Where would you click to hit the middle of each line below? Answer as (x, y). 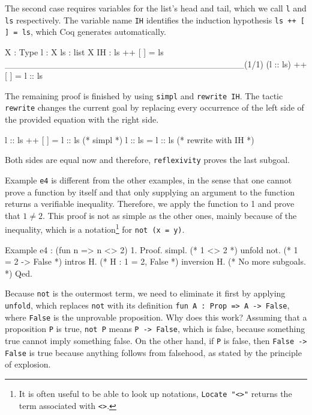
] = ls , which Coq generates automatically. (86, 32)
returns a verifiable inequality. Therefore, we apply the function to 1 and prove (150, 204)
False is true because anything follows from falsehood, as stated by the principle (153, 352)
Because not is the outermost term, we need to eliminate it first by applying (145, 293)
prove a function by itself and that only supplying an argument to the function (150, 192)
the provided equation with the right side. (82, 119)
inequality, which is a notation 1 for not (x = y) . (95, 228)
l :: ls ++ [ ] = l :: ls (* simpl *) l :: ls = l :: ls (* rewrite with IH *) (130, 139)
